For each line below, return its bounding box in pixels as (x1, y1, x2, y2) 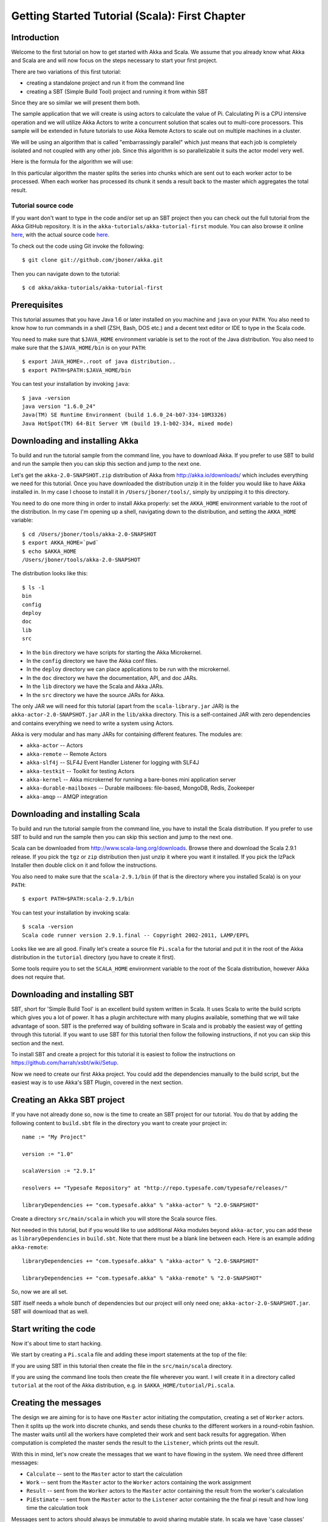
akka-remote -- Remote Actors (26, 750, 107, 757)
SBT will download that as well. (11, 1308, 89, 1315)
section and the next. (11, 1039, 64, 1047)
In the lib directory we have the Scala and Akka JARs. (26, 682, 164, 690)
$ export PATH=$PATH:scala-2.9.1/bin (22, 896, 135, 902)
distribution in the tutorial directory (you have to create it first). (11, 953, 176, 961)
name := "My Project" (22, 1133, 86, 1140)
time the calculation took (26, 1504, 88, 1512)
